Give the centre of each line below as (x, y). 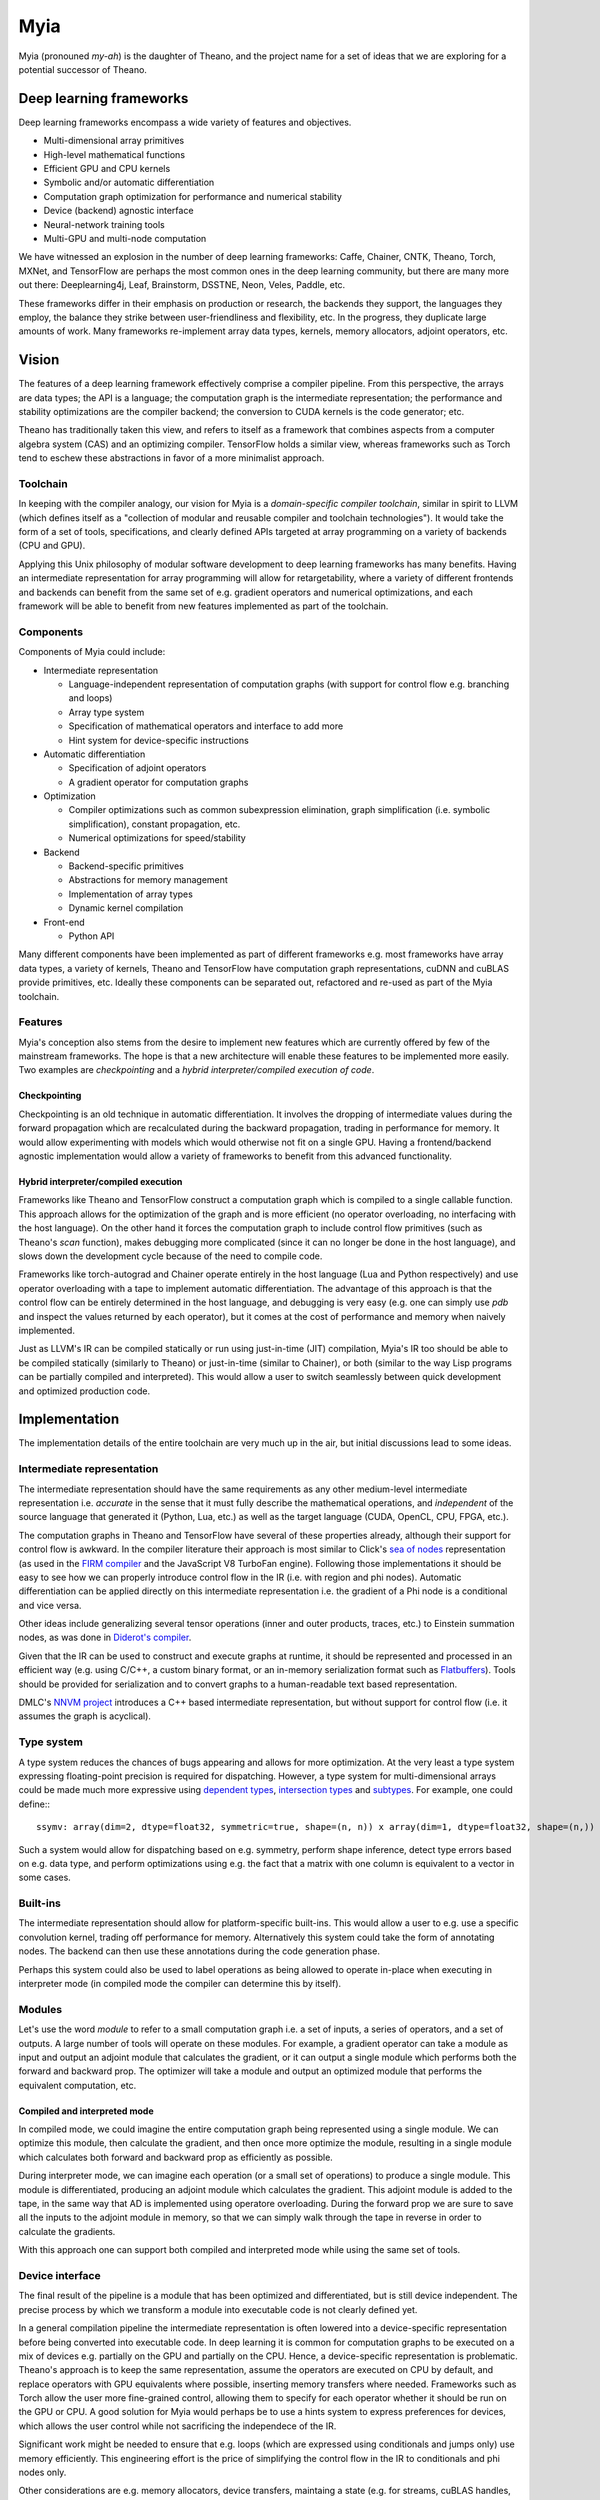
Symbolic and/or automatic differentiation (129, 182)
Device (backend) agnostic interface (118, 211)
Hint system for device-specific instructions (158, 740)
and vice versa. (50, 1605)
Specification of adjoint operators (137, 768)
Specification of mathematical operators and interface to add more (206, 726)
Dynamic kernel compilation (126, 908)
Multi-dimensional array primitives (114, 141)
